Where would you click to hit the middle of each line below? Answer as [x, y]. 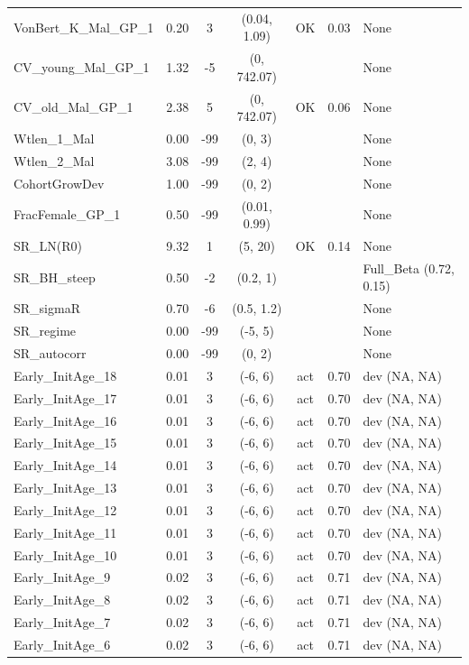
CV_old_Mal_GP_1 [74, 107]
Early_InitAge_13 [65, 488]
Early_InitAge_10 [65, 554]
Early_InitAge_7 [62, 622]
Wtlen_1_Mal [54, 139]
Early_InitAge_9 [62, 577]
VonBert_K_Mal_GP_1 [84, 27]
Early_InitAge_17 [65, 397]
